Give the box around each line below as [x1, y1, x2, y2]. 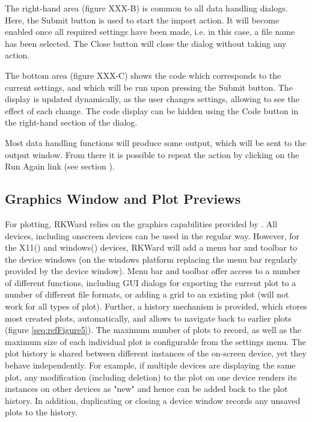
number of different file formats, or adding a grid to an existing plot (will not [5, 288, 289, 301]
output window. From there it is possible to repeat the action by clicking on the [5, 148, 299, 161]
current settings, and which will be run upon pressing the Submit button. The [5, 81, 293, 93]
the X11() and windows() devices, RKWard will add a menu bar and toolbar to [5, 241, 298, 254]
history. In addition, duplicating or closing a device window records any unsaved [5, 394, 301, 406]
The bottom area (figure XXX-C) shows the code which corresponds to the [5, 69, 281, 81]
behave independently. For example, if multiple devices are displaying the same [5, 359, 296, 372]
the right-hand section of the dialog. [5, 116, 138, 129]
